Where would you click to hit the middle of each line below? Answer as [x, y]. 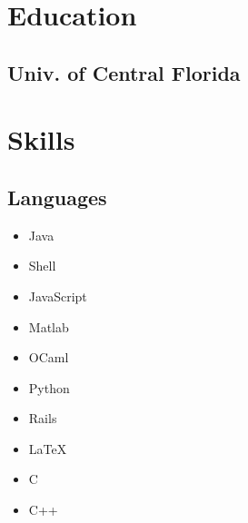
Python [49, 387]
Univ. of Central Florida [124, 72]
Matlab [49, 326]
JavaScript [58, 296]
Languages [57, 197]
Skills [41, 139]
